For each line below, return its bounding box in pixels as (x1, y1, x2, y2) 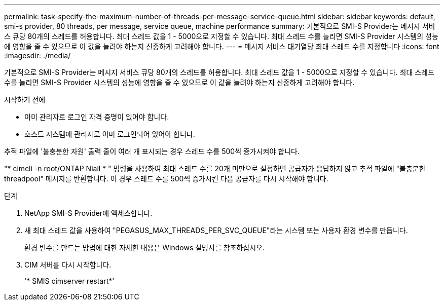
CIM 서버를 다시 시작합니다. (24, 260, 112, 269)
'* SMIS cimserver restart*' (24, 277, 115, 285)
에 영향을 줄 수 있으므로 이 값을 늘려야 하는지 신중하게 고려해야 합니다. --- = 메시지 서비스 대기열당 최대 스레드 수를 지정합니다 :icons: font (4, 42, 439, 51)
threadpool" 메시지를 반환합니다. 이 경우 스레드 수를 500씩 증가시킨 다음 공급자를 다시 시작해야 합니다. (4, 174, 328, 183)
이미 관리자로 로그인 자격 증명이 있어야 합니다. (24, 112, 169, 121)
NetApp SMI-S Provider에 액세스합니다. (24, 209, 153, 217)
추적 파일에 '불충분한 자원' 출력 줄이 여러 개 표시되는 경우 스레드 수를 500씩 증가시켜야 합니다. (4, 147, 300, 156)
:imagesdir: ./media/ (4, 51, 71, 60)
